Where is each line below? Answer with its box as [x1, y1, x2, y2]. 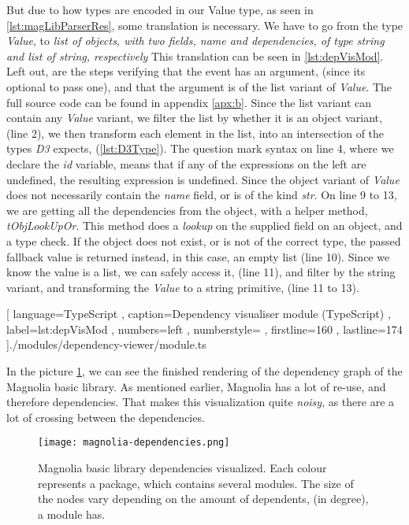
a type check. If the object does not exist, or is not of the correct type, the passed [6, 232, 401, 249]
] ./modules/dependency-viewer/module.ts [6, 336, 206, 353]
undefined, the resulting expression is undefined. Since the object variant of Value [6, 171, 400, 187]
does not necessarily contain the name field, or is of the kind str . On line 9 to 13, [6, 187, 397, 203]
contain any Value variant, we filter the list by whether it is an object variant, [6, 109, 382, 126]
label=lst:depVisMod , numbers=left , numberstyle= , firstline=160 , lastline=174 [6, 320, 403, 337]
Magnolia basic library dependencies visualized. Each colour [38, 460, 327, 476]
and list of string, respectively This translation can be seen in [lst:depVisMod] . [6, 47, 384, 64]
